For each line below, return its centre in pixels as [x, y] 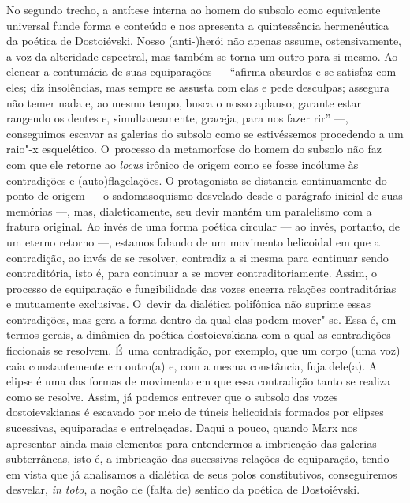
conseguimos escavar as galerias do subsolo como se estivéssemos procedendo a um [205, 133]
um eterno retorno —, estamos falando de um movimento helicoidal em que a [193, 241]
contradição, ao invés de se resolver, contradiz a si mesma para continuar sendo [198, 257]
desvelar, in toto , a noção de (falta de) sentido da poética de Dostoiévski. [183, 489]
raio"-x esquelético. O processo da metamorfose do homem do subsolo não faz [194, 149]
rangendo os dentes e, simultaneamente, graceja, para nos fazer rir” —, [177, 118]
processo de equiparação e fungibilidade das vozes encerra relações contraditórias [201, 288]
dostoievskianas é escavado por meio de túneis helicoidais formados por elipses [195, 412]
